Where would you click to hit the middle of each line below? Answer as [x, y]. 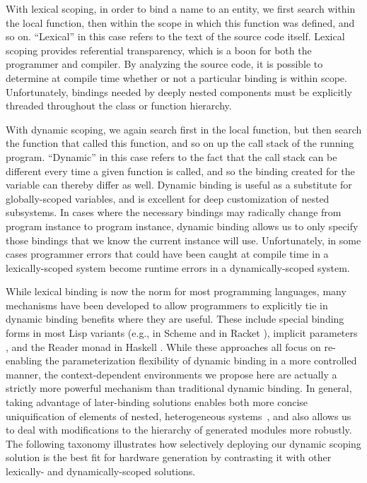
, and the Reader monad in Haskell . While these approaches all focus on [163, 346]
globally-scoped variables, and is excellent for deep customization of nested [168, 198]
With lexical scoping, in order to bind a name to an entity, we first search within [181, 8]
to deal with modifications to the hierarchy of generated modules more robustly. [179, 430]
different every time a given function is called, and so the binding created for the [180, 171]
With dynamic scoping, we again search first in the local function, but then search [184, 129]
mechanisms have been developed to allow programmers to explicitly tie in [167, 305]
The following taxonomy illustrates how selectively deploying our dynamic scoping [183, 443]
